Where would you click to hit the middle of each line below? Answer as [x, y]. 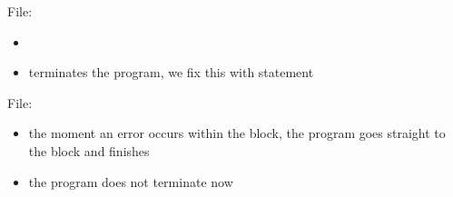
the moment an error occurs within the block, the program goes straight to [237, 133]
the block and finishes [89, 150]
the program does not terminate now [131, 181]
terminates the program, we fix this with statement [171, 72]
